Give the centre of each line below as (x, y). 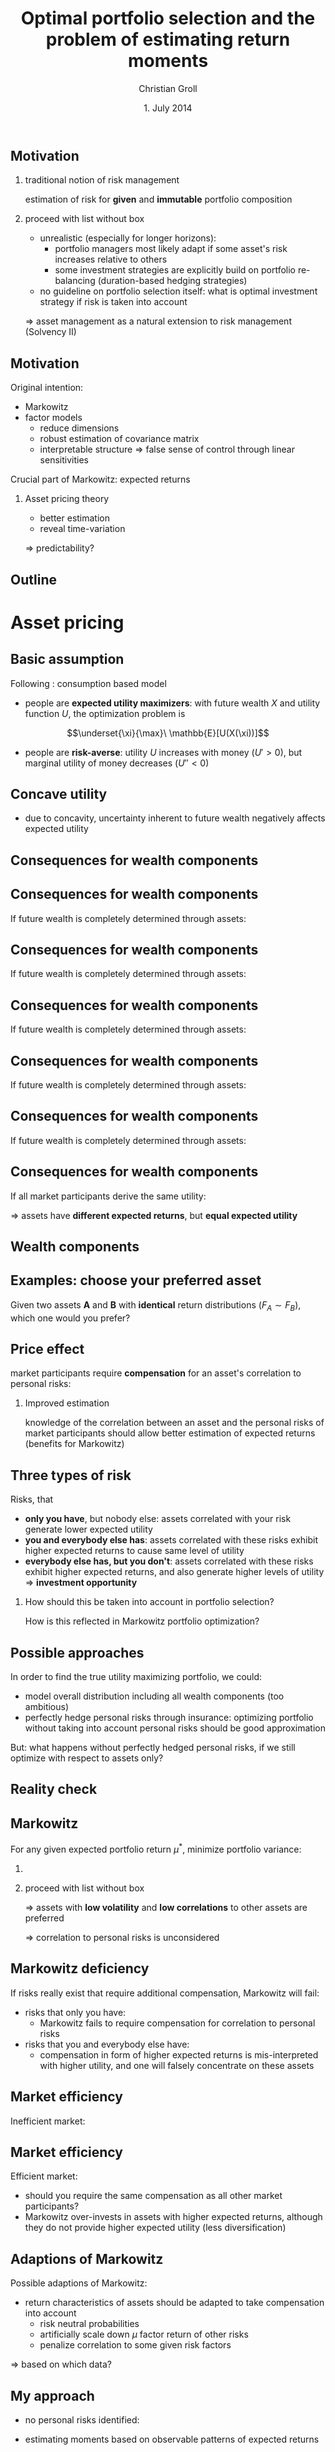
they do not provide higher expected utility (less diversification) (155, 2228)
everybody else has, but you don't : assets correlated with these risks (169, 1561)
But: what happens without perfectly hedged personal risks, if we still (153, 1748)
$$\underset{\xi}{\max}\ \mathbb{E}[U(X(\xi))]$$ (168, 733)
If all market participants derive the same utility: (108, 1196)
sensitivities (64, 460)
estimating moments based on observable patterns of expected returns (172, 2439)
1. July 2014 (168, 108)
